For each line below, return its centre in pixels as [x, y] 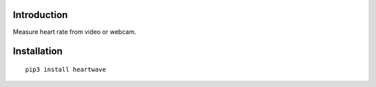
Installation [38, 51]
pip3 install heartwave [66, 69]
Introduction [40, 15]
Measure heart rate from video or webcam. [75, 32]
